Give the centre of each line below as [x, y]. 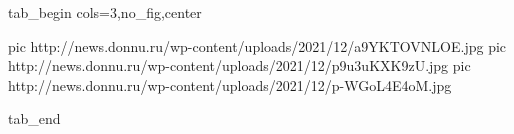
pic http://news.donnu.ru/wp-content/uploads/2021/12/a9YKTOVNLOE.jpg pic [257, 45]
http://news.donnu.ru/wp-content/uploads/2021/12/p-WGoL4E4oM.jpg [230, 84]
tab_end [34, 118]
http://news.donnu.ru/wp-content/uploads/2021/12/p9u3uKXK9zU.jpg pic [239, 65]
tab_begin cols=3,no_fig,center [105, 12]
